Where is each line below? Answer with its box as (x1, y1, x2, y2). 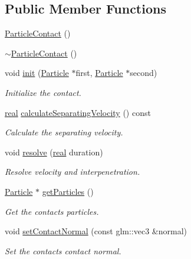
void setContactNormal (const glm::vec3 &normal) (5, 225, 187, 237)
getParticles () (42, 185, 94, 197)
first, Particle (75, 67, 123, 79)
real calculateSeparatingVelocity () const (5, 106, 151, 118)
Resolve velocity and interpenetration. (5, 165, 140, 178)
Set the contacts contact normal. (5, 244, 121, 257)
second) (130, 67, 157, 79)
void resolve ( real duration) (5, 145, 103, 158)
